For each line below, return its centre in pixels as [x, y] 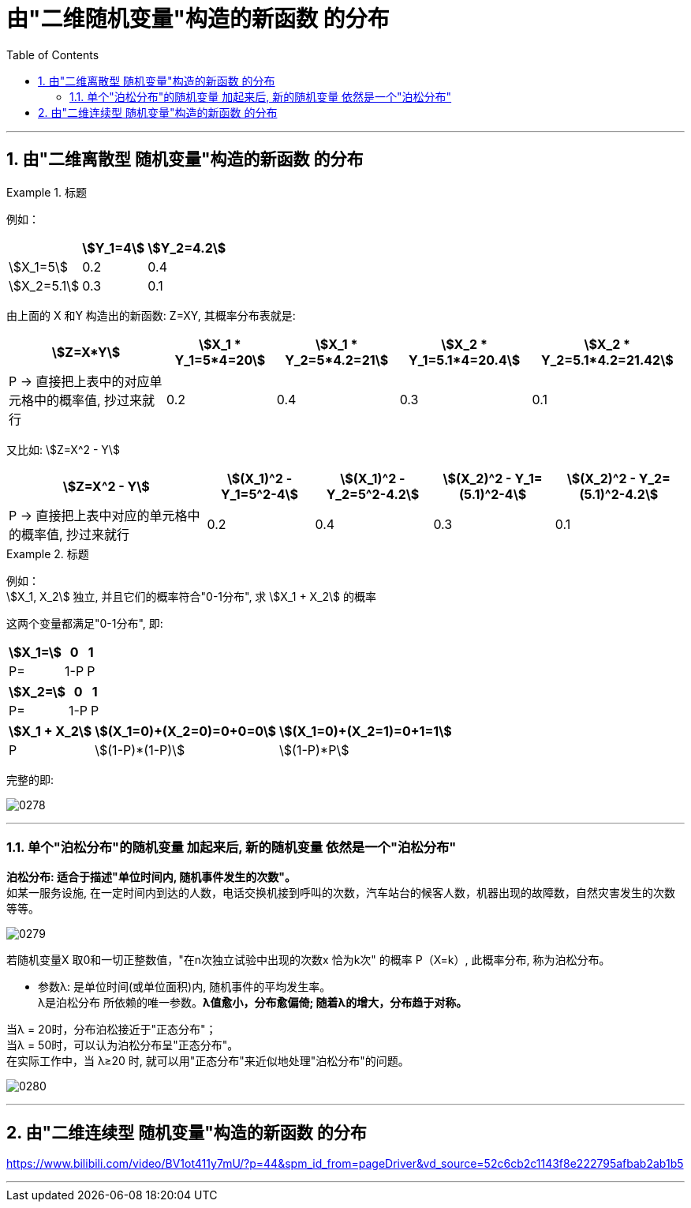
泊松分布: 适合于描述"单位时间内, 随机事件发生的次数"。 [151, 877]
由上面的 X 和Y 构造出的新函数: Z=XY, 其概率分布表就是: [151, 315]
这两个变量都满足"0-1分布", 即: [85, 623]
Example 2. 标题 [48, 553]
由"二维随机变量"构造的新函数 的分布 [198, 19]
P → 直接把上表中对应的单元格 [98, 515]
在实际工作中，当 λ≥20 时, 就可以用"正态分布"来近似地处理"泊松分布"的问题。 [208, 1061]
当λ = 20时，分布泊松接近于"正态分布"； [112, 1030]
